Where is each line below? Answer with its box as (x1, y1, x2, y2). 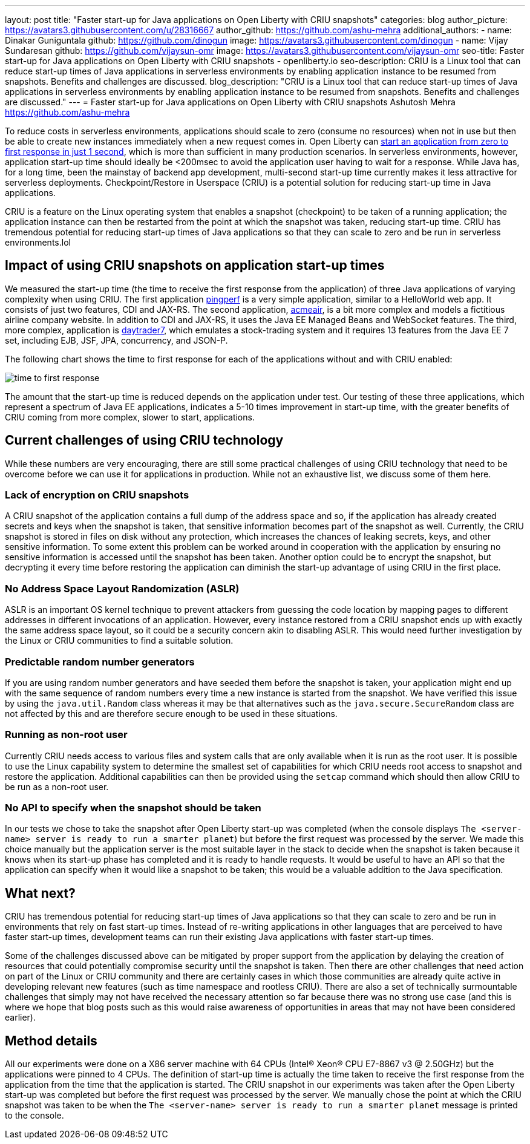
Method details (5, 1033, 97, 1048)
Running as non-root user (5, 728, 128, 741)
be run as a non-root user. (5, 781, 109, 792)
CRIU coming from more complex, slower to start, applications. (5, 411, 255, 422)
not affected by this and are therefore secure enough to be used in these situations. (5, 708, 338, 719)
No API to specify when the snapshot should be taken (5, 802, 261, 814)
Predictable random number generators (5, 655, 195, 668)
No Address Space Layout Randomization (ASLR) (5, 582, 240, 595)
